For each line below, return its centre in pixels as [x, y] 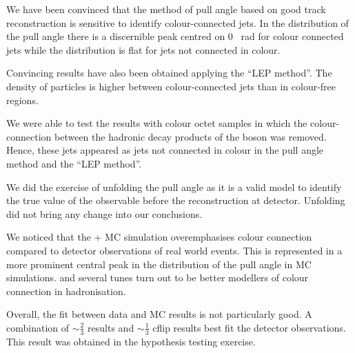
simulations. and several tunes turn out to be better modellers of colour [158, 278]
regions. [22, 100]
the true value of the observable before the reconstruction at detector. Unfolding [176, 200]
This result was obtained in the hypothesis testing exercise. [131, 341]
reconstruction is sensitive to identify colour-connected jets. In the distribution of [177, 22]
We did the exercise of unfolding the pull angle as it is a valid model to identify [174, 186]
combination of [38, 327]
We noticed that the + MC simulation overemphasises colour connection [159, 237]
